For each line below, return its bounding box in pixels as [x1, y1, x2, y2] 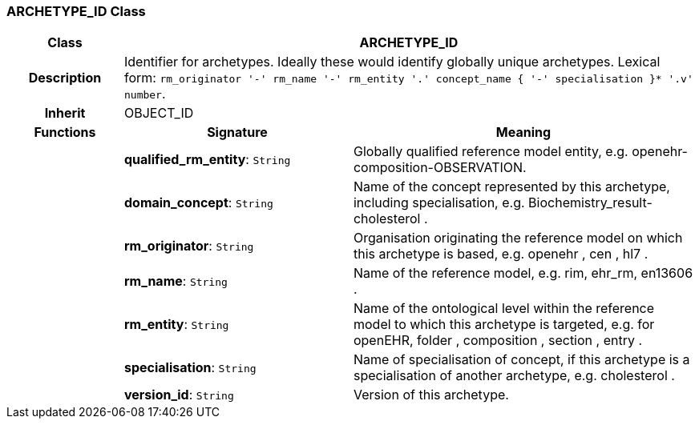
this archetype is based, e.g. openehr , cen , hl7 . [353, 246, 648, 263]
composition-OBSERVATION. [353, 159, 527, 176]
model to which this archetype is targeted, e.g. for [353, 316, 655, 333]
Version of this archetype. [353, 387, 509, 403]
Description [28, 70, 102, 86]
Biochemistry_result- [528, 194, 653, 211]
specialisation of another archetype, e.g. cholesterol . [353, 367, 675, 384]
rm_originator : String [123, 238, 254, 255]
